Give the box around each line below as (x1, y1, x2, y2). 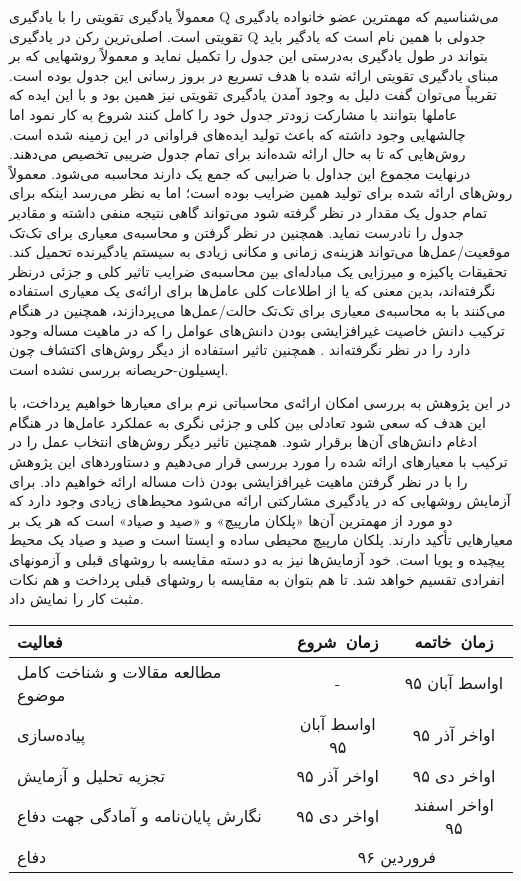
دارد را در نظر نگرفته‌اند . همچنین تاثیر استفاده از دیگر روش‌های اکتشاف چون (9, 339, 471, 360)
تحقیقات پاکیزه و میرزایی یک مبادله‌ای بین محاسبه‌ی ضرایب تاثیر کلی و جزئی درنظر (9, 260, 508, 281)
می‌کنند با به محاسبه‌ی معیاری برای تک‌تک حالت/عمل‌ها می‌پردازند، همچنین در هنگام (9, 299, 506, 320)
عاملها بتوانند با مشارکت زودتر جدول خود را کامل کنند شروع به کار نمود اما (9, 103, 458, 124)
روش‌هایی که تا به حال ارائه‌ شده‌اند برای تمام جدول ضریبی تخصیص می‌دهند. (9, 143, 466, 164)
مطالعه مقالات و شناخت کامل (17, 659, 222, 683)
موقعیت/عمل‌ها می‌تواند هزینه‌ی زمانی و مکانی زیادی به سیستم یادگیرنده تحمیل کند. (9, 241, 511, 262)
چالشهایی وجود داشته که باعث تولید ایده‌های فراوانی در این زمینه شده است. (9, 123, 466, 144)
